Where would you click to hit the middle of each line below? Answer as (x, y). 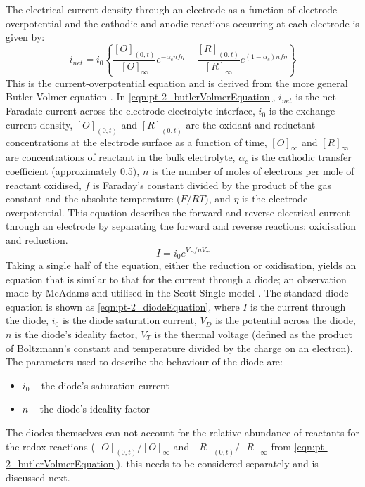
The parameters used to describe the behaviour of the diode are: (144, 362)
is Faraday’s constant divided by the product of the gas (212, 184)
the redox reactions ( (50, 446)
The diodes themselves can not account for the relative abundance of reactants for (182, 432)
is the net (316, 97)
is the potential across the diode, (286, 320)
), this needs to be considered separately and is (217, 463)
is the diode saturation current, (129, 320)
